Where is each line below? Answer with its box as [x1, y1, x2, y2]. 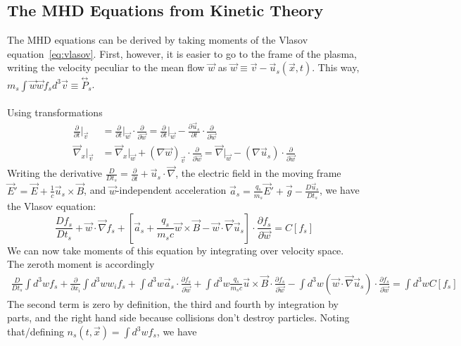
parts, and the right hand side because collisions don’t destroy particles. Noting [7, 310, 350, 325]
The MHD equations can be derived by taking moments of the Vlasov [7, 32, 308, 47]
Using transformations [7, 105, 103, 120]
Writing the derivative [7, 166, 103, 180]
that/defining [7, 324, 64, 338]
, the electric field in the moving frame [175, 166, 341, 180]
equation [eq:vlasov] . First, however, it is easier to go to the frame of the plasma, [7, 46, 357, 61]
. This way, [312, 60, 360, 75]
